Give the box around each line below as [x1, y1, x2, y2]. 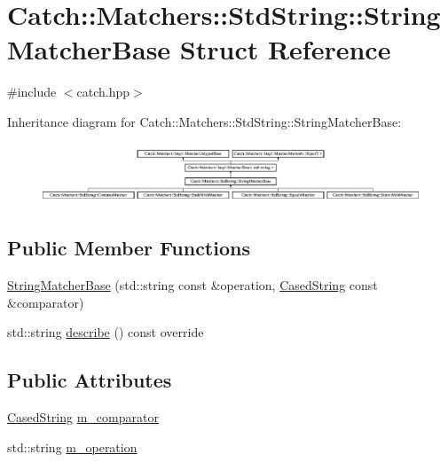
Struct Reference [179, 31, 391, 67]
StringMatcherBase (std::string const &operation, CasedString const [7, 276, 378, 294]
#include [7, 82, 57, 101]
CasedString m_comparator [7, 408, 159, 427]
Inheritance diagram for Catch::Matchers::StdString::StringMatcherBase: [7, 112, 402, 130]
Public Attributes [7, 366, 172, 394]
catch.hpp [76, 82, 130, 101]
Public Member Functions [7, 234, 250, 262]
